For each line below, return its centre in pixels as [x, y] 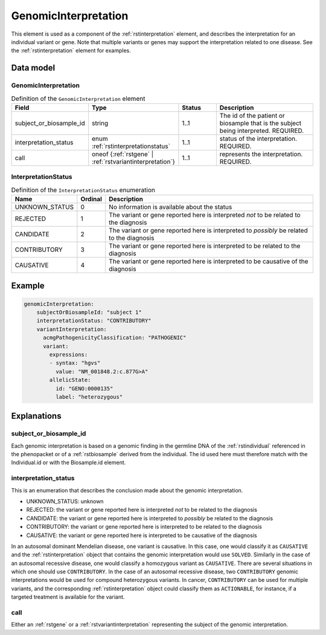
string [100, 123]
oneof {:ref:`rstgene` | [123, 154]
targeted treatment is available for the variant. [68, 597]
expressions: [69, 354]
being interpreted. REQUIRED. [262, 131]
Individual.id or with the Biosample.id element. [69, 463]
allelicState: [70, 380]
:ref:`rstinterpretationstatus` [131, 146]
